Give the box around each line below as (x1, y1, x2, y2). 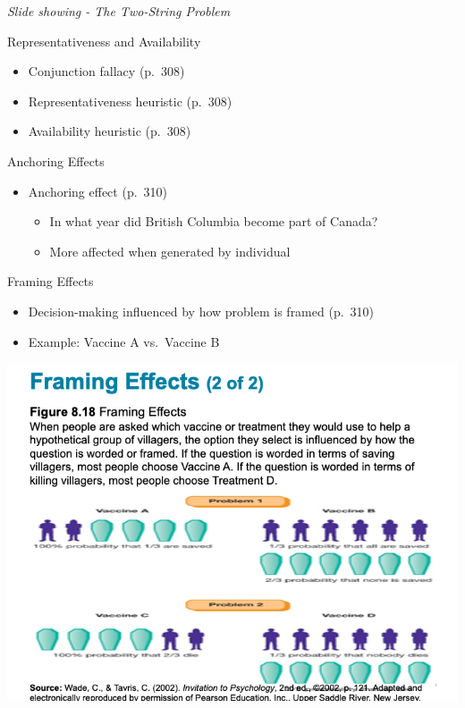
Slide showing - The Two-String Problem (7, 2, 231, 20)
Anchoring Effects (7, 151, 105, 170)
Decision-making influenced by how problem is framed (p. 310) (28, 301, 375, 320)
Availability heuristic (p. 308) (28, 122, 191, 140)
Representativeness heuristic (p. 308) (28, 91, 232, 110)
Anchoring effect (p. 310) (28, 181, 168, 200)
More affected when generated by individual (49, 241, 291, 260)
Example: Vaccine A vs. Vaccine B (28, 332, 220, 350)
